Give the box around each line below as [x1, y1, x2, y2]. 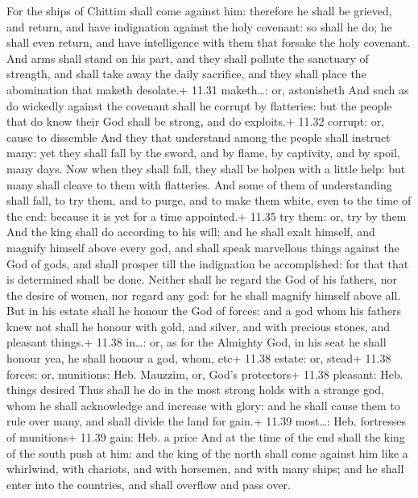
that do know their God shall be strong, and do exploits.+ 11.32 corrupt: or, [6, 113, 385, 130]
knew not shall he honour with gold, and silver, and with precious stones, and [6, 317, 391, 334]
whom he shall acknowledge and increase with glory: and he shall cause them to [6, 396, 400, 413]
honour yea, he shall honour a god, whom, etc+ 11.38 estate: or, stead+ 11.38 [6, 350, 391, 367]
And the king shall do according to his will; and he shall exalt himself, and [6, 223, 375, 240]
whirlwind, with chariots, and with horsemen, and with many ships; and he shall [6, 460, 404, 477]
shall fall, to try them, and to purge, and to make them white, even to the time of [6, 192, 412, 209]
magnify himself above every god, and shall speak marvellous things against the [6, 239, 399, 255]
